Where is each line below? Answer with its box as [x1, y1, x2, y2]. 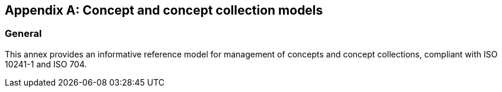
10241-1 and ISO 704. [5, 59, 87, 69]
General [5, 28, 42, 40]
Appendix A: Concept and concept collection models [5, 3, 323, 18]
